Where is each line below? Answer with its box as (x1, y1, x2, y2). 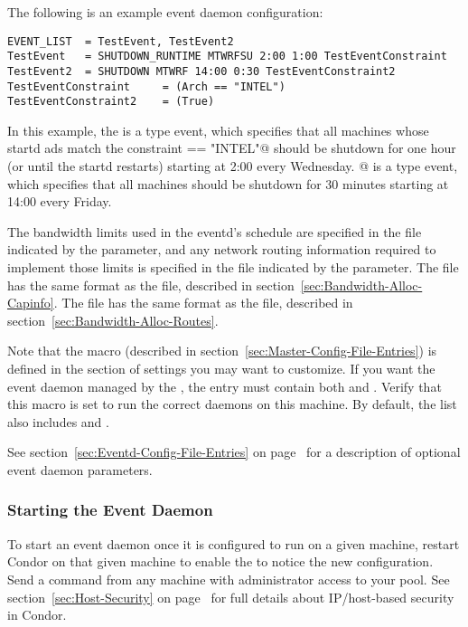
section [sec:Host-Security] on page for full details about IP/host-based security (7, 587, 454, 606)
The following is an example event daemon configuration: (7, 3, 323, 21)
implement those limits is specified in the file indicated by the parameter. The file (7, 258, 459, 277)
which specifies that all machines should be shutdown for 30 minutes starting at (7, 174, 449, 193)
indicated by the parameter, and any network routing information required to (7, 240, 436, 259)
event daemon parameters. (7, 460, 153, 479)
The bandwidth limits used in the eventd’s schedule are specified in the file (7, 222, 422, 241)
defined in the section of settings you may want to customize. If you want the (7, 359, 435, 377)
